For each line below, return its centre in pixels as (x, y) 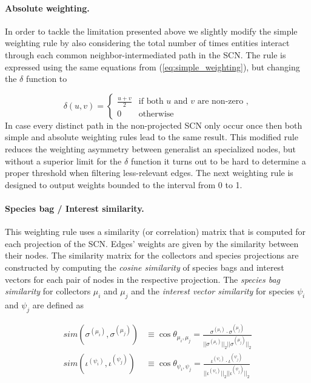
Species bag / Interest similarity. (75, 208)
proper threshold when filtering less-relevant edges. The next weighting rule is (149, 173)
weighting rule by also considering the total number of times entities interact (147, 43)
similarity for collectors (48, 291)
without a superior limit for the (63, 161)
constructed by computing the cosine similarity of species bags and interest (145, 267)
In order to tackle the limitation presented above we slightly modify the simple (151, 31)
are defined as (58, 304)
